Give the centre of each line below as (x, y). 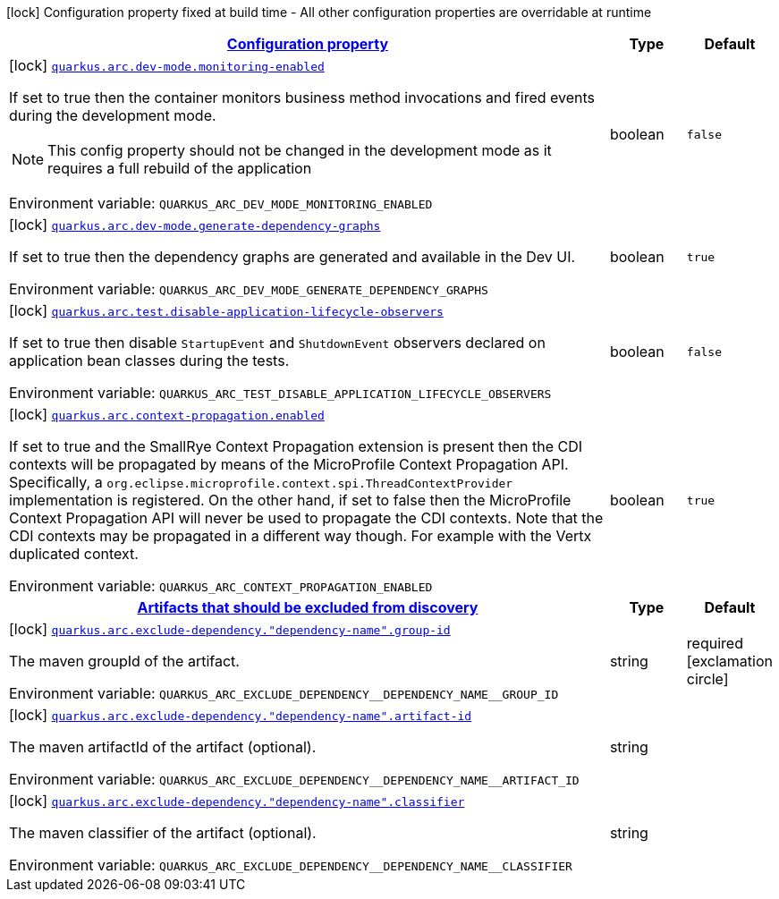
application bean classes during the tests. (149, 360)
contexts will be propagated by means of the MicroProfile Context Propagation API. (289, 464)
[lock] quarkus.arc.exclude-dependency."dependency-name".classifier (237, 801)
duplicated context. (74, 554)
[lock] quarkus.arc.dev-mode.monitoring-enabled (167, 65)
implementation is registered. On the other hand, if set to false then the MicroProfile (290, 500)
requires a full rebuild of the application (180, 168)
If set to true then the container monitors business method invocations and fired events (302, 98)
